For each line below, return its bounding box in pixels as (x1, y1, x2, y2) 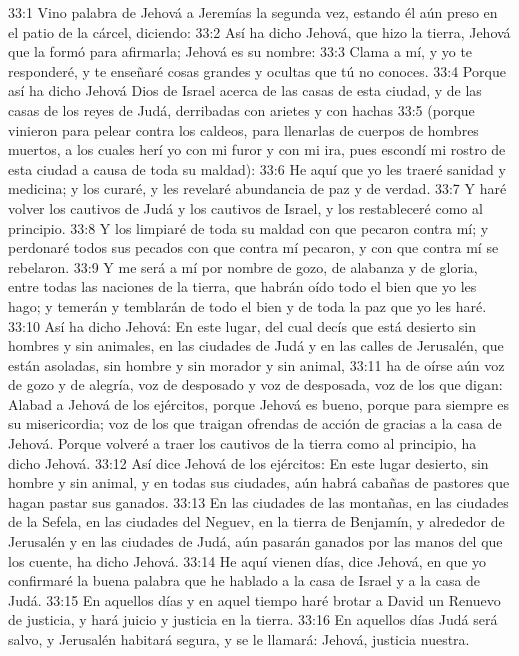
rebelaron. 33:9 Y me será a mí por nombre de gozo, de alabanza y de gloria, (8, 256, 478, 277)
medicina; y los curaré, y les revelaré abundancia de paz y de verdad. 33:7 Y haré (8, 178, 507, 199)
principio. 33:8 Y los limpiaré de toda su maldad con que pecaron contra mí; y (8, 217, 489, 238)
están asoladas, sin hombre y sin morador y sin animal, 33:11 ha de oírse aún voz (8, 354, 505, 375)
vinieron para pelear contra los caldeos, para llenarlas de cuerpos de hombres (8, 119, 479, 140)
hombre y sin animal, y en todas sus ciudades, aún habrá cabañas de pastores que (8, 472, 510, 493)
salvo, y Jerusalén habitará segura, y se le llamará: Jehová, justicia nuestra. (8, 629, 470, 649)
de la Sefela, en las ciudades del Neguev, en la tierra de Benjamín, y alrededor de (8, 511, 505, 532)
